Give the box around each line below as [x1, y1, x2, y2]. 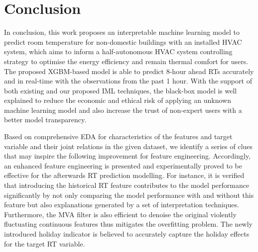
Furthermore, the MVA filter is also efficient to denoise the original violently [4, 209, 237, 219]
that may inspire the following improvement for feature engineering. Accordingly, [4, 151, 251, 161]
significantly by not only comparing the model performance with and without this [4, 189, 254, 200]
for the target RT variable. [4, 238, 85, 249]
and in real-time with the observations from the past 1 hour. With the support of [4, 76, 252, 86]
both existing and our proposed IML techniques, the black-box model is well [4, 85, 237, 95]
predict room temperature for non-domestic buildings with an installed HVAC [4, 36, 242, 47]
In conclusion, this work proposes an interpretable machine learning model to [4, 27, 240, 37]
